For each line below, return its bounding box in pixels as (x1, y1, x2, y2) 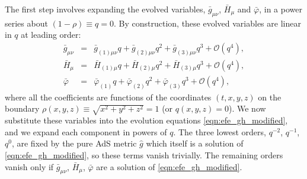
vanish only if (5, 160, 54, 173)
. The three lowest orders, (173, 125, 266, 138)
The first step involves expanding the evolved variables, (5, 3, 206, 15)
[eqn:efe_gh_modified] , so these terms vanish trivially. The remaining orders (5, 148, 283, 161)
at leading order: (21, 28, 81, 41)
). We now (229, 102, 266, 115)
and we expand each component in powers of (5, 125, 167, 138)
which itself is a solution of (146, 137, 244, 149)
